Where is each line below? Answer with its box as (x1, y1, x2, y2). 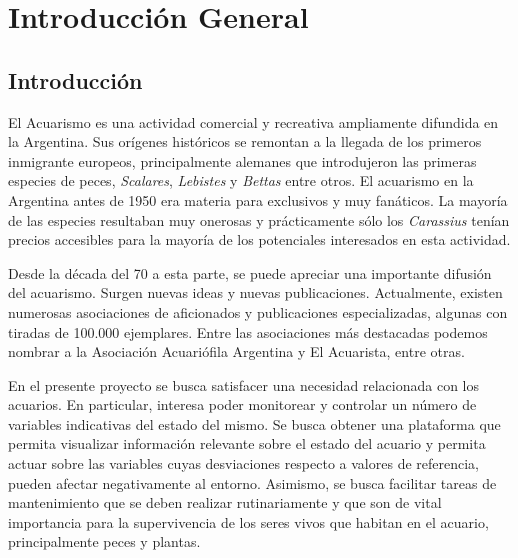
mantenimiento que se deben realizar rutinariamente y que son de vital (8, 492, 442, 513)
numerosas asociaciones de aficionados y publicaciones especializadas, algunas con (8, 301, 508, 322)
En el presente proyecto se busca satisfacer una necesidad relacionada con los (8, 374, 480, 395)
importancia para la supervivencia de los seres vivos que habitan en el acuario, (8, 511, 489, 532)
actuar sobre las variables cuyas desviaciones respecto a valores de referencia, (8, 453, 479, 474)
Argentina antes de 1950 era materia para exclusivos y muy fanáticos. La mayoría (8, 189, 508, 210)
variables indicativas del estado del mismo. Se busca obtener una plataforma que (8, 413, 501, 434)
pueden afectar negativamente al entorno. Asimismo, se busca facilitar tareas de (8, 472, 497, 493)
